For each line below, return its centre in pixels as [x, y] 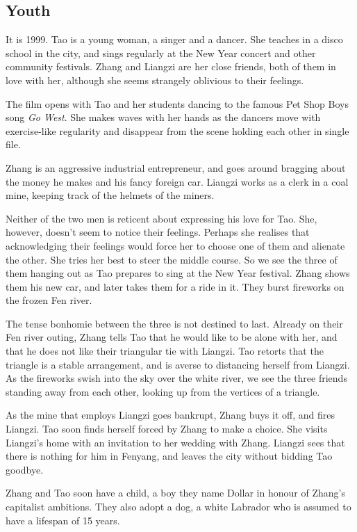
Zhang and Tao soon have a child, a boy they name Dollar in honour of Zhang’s [175, 493]
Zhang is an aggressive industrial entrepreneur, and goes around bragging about [176, 167]
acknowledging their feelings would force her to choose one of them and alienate [175, 245]
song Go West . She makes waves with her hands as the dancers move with [163, 117]
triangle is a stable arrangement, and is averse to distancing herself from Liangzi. [178, 364]
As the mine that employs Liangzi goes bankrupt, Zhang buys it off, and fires [170, 415]
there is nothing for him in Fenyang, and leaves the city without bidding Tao [169, 456]
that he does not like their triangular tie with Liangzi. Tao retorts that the [165, 351]
